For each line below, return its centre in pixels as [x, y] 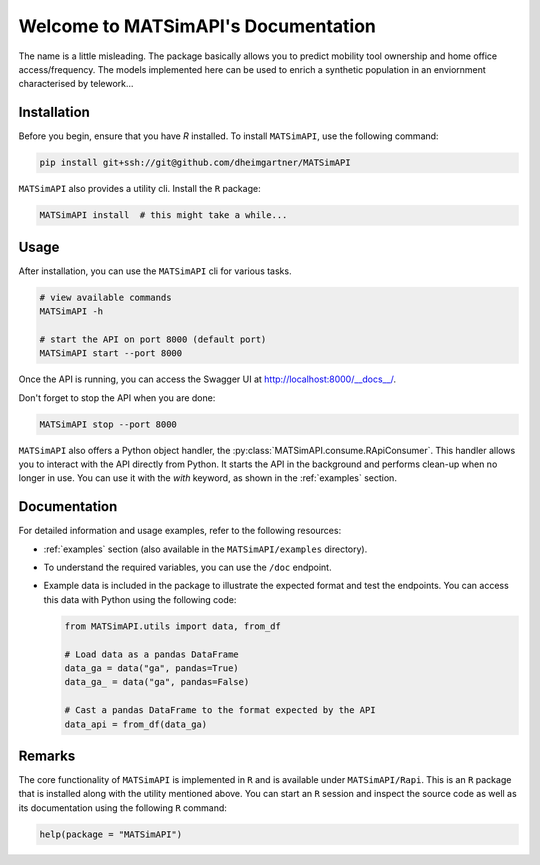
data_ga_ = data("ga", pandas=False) [157, 682]
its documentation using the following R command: [122, 807]
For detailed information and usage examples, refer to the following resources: [180, 531]
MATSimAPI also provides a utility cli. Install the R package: [139, 189]
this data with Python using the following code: [140, 599]
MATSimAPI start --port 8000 [111, 353]
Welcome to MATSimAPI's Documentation [197, 26]
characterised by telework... [76, 84]
